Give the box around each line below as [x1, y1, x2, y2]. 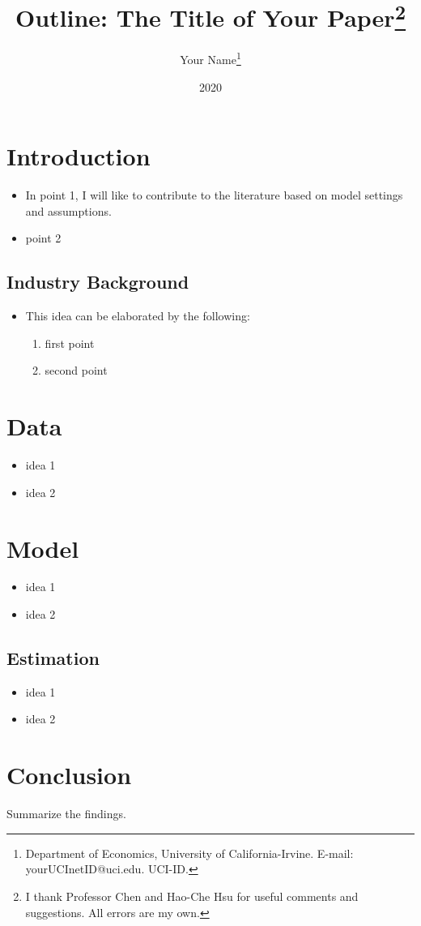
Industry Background [6, 269, 189, 294]
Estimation [6, 645, 100, 671]
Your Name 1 [180, 49, 241, 68]
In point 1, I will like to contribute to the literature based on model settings [25, 186, 403, 204]
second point [45, 362, 108, 379]
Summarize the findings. [6, 805, 126, 822]
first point [45, 334, 95, 351]
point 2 [25, 229, 62, 247]
